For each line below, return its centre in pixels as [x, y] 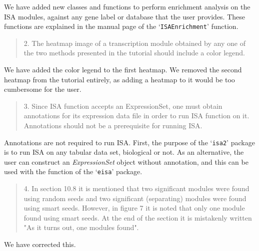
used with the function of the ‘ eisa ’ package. [73, 171]
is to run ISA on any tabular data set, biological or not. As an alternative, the [124, 152]
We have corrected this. [40, 244]
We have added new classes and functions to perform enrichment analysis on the [127, 6]
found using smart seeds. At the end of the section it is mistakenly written [138, 217]
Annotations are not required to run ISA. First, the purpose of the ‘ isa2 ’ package [129, 142]
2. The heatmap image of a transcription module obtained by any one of [134, 43]
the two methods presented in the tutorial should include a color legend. [134, 53]
